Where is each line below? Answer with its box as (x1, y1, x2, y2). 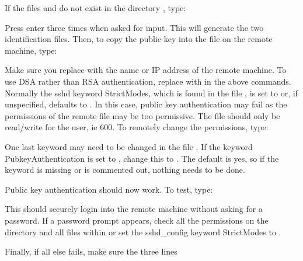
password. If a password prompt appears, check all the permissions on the (5, 214, 269, 226)
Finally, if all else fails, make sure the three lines (5, 245, 177, 257)
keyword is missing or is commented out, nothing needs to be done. (5, 163, 245, 176)
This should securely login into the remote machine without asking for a (5, 203, 263, 215)
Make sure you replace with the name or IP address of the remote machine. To (5, 64, 287, 76)
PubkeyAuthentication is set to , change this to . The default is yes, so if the (5, 152, 279, 164)
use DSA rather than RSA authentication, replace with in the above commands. (5, 75, 291, 87)
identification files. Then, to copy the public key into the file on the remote (5, 33, 273, 45)
